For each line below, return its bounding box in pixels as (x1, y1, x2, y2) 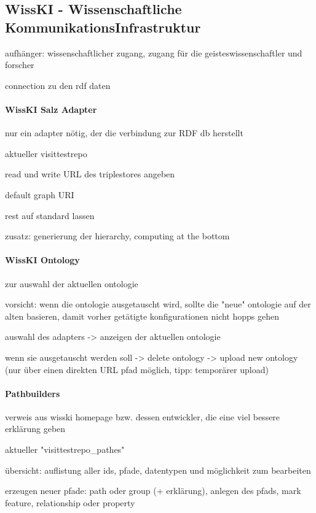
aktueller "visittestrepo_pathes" (5, 443, 125, 456)
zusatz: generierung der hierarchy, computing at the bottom (5, 229, 230, 242)
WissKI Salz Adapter (5, 102, 97, 115)
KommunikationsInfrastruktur (5, 17, 201, 36)
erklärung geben (5, 422, 66, 435)
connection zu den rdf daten (5, 79, 111, 91)
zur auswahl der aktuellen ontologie (5, 277, 138, 290)
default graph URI (5, 188, 74, 201)
